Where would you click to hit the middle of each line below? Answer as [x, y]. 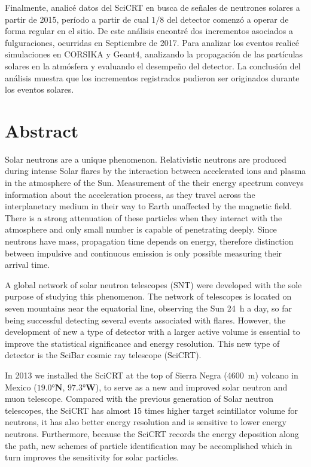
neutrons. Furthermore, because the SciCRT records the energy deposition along [152, 433]
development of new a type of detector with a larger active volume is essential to [153, 332]
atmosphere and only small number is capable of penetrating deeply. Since [141, 229]
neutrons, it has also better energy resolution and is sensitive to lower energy [146, 422]
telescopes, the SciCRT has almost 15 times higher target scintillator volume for [151, 410]
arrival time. [28, 265]
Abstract [42, 130]
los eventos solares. [39, 89]
